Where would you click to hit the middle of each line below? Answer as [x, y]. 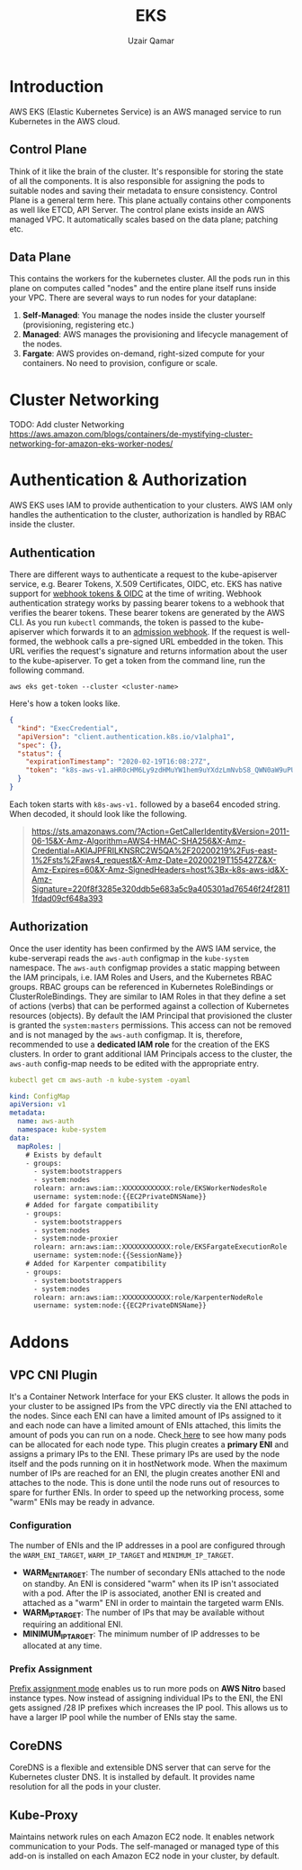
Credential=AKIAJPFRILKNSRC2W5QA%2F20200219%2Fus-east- [154, 850]
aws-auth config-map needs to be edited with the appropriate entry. [134, 1063]
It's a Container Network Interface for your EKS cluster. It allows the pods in [149, 1397]
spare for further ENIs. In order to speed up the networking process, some [147, 1492]
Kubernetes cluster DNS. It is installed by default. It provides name [132, 1777]
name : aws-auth [46, 1122]
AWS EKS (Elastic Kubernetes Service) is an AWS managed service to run [145, 111]
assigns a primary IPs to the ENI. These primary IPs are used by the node [145, 1454]
